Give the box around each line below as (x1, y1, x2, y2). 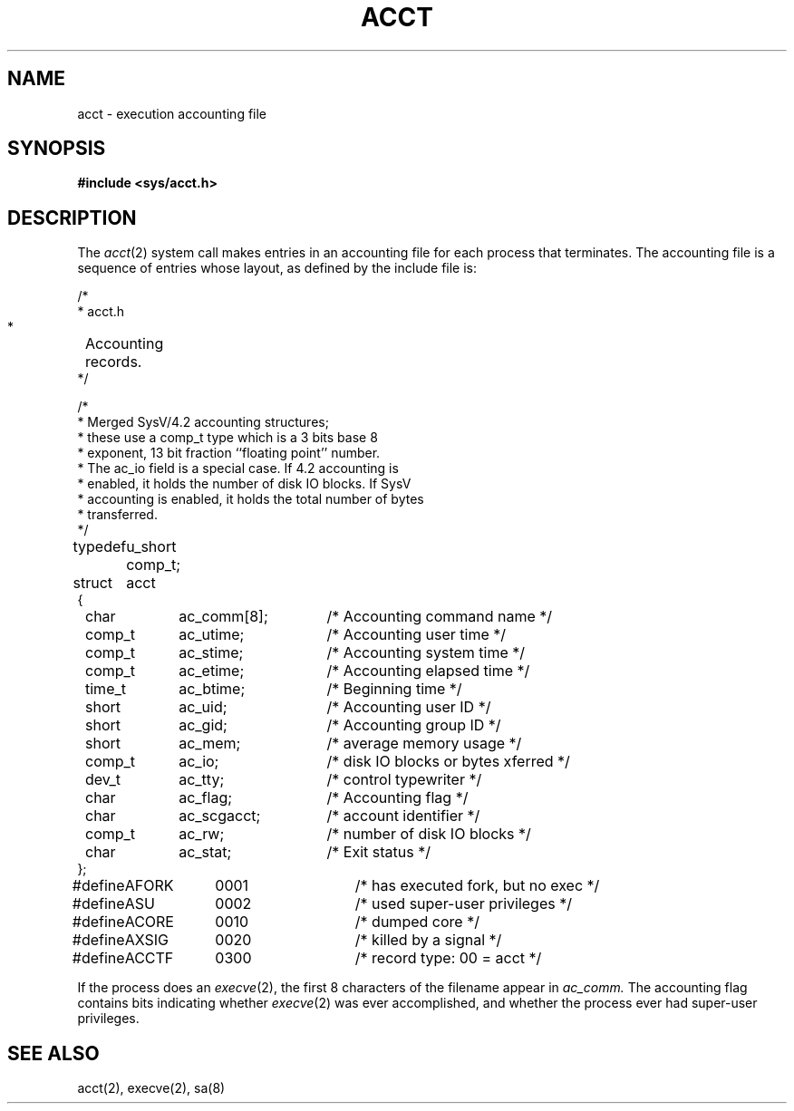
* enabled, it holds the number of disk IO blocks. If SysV (77, 476, 412, 492)
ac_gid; (179, 716, 228, 735)
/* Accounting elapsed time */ (326, 662, 530, 681)
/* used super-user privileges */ (354, 894, 572, 913)
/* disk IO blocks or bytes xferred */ (326, 752, 570, 771)
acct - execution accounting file (77, 105, 267, 121)
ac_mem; (179, 734, 241, 753)
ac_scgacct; (179, 807, 261, 826)
